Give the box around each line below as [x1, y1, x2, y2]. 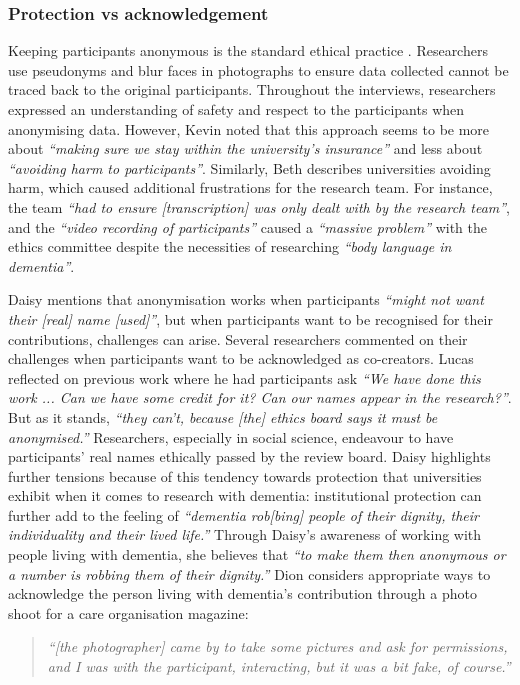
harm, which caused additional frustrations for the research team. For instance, [8, 177, 493, 198]
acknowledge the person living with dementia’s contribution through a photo [8, 583, 477, 604]
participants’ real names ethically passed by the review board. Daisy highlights [8, 446, 491, 467]
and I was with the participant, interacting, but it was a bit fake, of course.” [47, 656, 511, 677]
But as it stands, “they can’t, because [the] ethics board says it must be [8, 406, 438, 427]
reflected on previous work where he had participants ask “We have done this [8, 367, 481, 388]
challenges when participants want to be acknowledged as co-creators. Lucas [8, 348, 474, 369]
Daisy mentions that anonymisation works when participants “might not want [8, 289, 484, 310]
